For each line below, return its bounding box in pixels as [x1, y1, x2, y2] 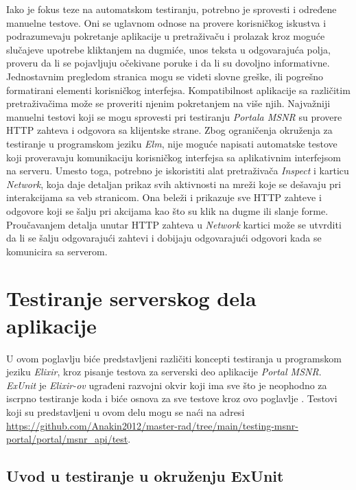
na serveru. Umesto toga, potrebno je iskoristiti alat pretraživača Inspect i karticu [6, 163, 349, 178]
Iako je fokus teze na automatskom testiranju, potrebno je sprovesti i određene [6, 2, 337, 16]
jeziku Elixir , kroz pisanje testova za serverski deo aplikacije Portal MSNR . [6, 364, 322, 379]
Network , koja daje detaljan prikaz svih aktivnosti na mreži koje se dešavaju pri [6, 176, 342, 191]
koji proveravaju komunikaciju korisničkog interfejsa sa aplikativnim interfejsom [6, 150, 341, 164]
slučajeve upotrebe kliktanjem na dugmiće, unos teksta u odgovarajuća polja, [6, 42, 331, 56]
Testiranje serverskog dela [6, 284, 257, 312]
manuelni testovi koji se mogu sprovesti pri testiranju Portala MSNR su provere [6, 109, 342, 124]
